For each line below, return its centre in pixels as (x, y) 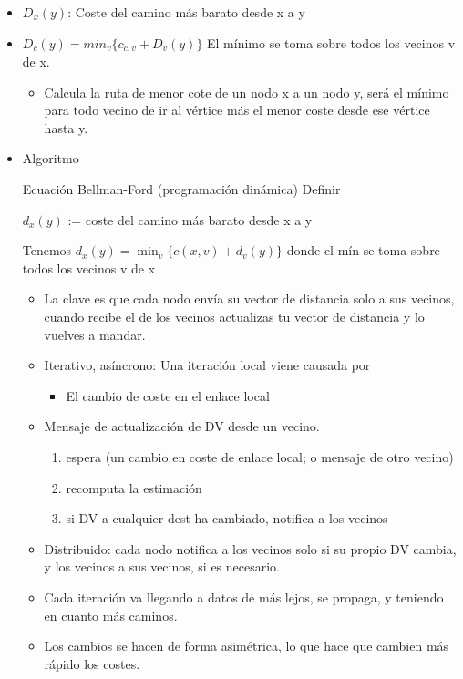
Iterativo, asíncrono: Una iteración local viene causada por (207, 365)
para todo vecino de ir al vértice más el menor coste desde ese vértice (237, 110)
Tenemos (47, 250)
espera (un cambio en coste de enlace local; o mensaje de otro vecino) (260, 456)
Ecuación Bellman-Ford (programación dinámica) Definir (181, 189)
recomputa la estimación (134, 487)
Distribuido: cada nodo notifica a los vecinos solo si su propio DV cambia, (250, 548)
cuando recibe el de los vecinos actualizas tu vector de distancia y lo (234, 316)
